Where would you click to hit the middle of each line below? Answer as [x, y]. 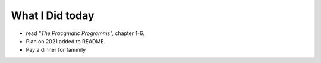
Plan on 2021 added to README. [66, 41]
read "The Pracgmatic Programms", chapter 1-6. [85, 33]
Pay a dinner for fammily [56, 50]
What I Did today [53, 15]
